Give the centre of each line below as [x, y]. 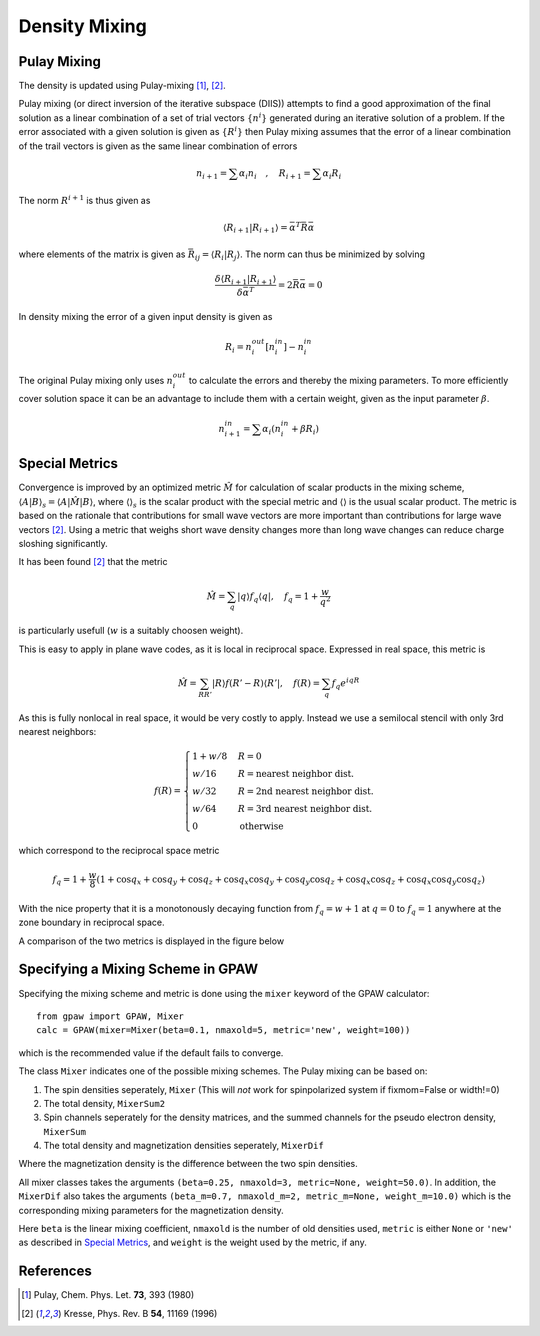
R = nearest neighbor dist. [296, 774]
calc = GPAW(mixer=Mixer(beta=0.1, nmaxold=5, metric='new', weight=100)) [223, 1030]
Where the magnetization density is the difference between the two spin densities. [188, 1164]
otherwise [261, 826]
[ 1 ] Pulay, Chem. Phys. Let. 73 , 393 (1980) [108, 1295]
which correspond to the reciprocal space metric [119, 850]
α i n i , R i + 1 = [275, 174]
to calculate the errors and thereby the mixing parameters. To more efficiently [348, 381]
